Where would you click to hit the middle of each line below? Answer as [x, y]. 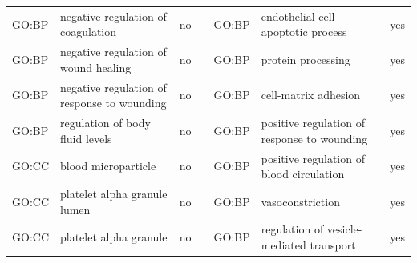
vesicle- [344, 229]
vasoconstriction [300, 201]
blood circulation [303, 174]
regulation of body [105, 123]
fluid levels [86, 138]
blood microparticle [108, 166]
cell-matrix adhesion [311, 95]
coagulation [89, 32]
